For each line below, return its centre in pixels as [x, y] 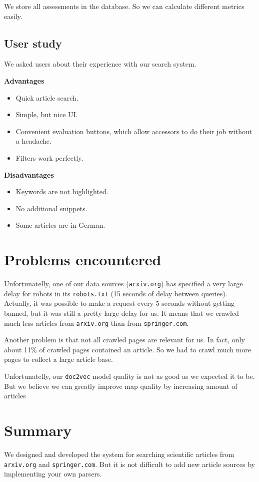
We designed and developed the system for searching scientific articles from [119, 454]
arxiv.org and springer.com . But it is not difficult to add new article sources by [130, 464]
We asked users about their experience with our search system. [100, 64]
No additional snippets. [51, 208]
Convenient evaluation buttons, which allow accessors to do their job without [134, 131]
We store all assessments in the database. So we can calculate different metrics [124, 6]
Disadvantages [29, 174]
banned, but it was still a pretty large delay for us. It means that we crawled [121, 313]
